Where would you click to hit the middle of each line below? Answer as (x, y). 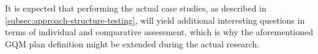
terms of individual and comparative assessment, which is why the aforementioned (159, 32)
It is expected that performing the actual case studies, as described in (136, 8)
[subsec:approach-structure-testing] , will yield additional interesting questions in (155, 20)
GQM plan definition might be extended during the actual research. (132, 43)
